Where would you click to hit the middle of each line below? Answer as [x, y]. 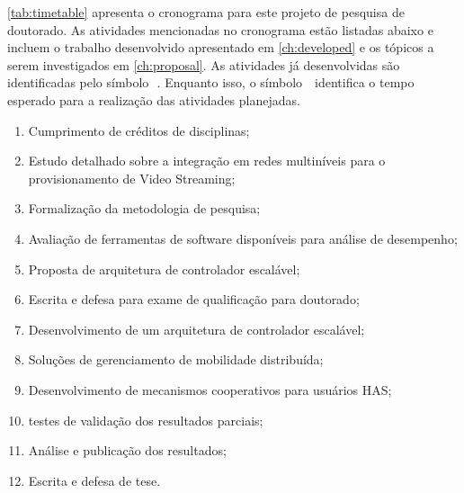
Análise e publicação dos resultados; [127, 450]
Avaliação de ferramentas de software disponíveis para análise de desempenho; [243, 238]
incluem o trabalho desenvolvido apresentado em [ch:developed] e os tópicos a [221, 47]
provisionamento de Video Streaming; [132, 178]
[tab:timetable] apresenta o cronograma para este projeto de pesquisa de [206, 12]
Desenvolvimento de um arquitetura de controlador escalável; [196, 329]
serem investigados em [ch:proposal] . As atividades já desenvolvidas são [204, 64]
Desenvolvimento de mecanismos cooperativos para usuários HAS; [210, 389]
